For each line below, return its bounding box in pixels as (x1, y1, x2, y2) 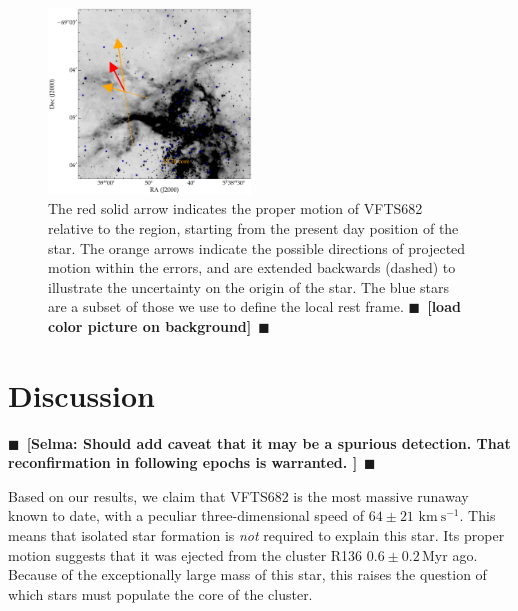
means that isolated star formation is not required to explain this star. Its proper (8, 525, 505, 546)
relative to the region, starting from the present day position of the (48, 218, 459, 238)
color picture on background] (48, 315, 252, 336)
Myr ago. (422, 544, 478, 565)
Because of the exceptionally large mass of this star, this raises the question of (8, 564, 487, 585)
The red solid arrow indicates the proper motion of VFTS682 (48, 198, 423, 219)
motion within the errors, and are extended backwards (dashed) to (48, 257, 456, 278)
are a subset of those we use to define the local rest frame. (48, 296, 404, 317)
